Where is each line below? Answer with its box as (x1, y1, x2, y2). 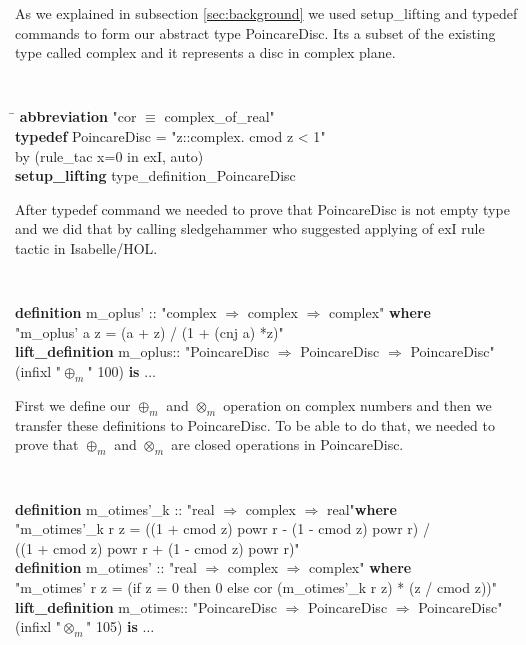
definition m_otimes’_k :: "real (15, 498, 215, 519)
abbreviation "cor (19, 106, 137, 127)
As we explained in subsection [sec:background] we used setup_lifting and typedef (15, 3, 518, 23)
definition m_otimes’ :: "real (15, 557, 197, 578)
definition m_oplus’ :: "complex (15, 302, 217, 323)
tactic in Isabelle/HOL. (15, 238, 158, 258)
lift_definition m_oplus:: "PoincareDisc (15, 341, 270, 362)
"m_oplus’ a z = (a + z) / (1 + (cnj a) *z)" (15, 321, 284, 342)
